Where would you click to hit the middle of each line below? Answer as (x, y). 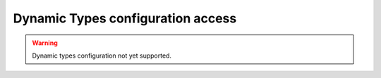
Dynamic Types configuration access (125, 18)
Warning (45, 43)
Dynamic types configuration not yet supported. (102, 56)
